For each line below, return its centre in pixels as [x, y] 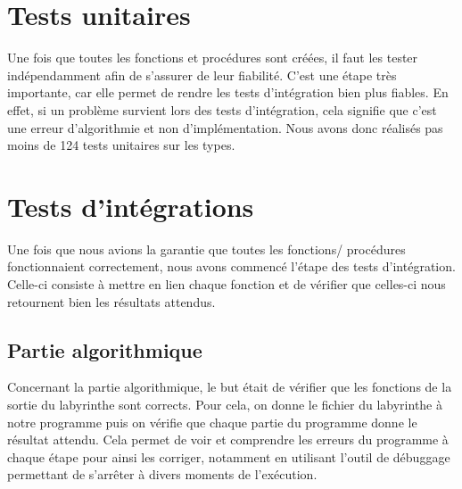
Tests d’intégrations [131, 206]
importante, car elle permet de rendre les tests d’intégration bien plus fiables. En [228, 92]
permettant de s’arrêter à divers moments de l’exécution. [162, 474]
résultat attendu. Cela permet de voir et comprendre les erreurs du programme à [228, 439]
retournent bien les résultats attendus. [111, 301]
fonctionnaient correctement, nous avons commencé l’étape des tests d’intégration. [231, 266]
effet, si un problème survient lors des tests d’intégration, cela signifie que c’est [222, 109]
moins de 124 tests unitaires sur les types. [121, 145]
